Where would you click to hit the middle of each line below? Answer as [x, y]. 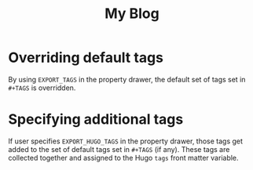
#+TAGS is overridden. [42, 88]
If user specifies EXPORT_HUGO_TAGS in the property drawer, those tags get [126, 141]
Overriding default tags [86, 58]
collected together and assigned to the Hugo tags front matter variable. [123, 157]
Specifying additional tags [96, 119]
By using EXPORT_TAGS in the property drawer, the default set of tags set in [127, 79]
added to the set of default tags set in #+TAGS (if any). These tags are [119, 149]
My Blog [132, 14]
